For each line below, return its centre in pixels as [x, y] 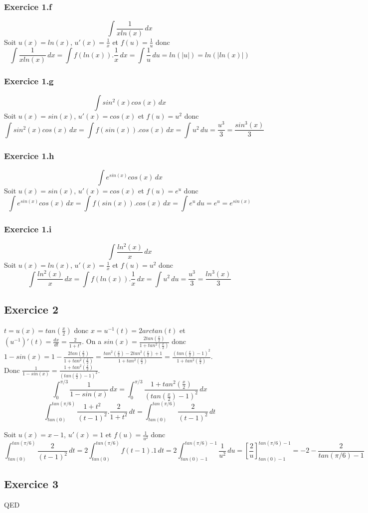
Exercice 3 [31, 484]
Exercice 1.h [29, 155]
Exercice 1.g [29, 81]
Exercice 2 [31, 309]
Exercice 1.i [28, 229]
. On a [92, 341]
